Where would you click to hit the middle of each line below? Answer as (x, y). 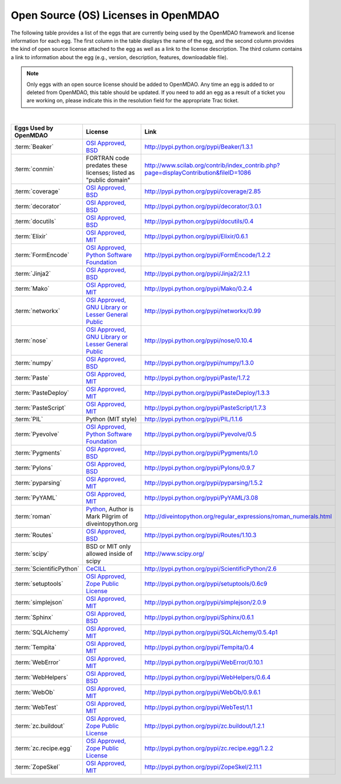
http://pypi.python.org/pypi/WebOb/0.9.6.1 (203, 692)
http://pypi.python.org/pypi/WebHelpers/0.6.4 (208, 678)
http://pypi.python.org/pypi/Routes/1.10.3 (201, 535)
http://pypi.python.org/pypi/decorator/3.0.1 (203, 207)
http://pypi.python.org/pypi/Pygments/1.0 (201, 453)
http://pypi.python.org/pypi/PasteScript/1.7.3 (205, 408)
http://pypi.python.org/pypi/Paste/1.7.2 (197, 378)
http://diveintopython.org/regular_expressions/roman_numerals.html (238, 517)
